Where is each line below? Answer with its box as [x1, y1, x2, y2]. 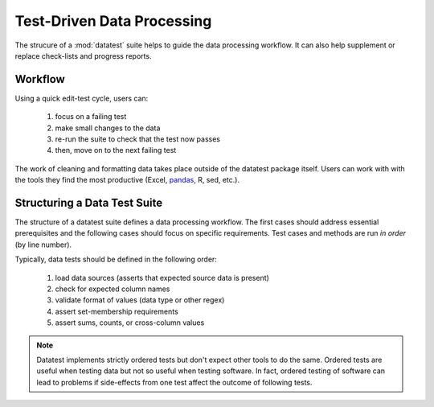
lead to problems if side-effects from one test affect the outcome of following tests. [36, 377, 313, 387]
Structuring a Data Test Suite [14, 196, 163, 209]
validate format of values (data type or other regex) [55, 295, 225, 305]
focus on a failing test [55, 112, 127, 121]
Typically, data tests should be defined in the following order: [14, 254, 217, 265]
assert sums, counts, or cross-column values [55, 318, 205, 327]
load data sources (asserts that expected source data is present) [55, 273, 269, 282]
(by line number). [14, 240, 72, 249]
